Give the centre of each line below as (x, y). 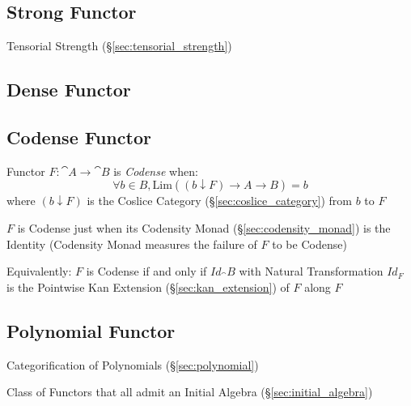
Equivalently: (39, 271)
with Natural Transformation (311, 271)
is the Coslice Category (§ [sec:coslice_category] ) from (219, 201)
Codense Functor (79, 137)
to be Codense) (309, 244)
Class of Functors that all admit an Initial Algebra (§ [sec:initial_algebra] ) (190, 392)
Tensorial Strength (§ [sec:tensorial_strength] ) (119, 46)
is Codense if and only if (146, 271)
